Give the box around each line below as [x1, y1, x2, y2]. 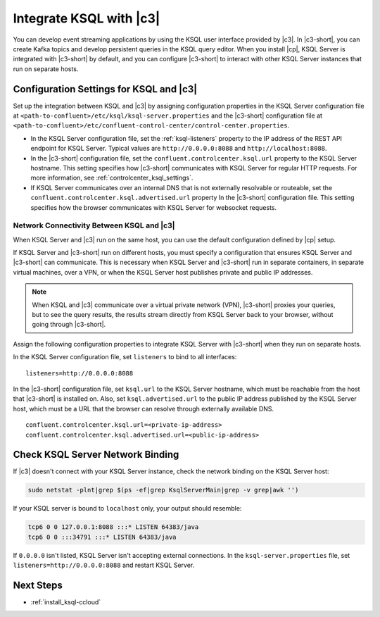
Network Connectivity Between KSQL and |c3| [13, 220, 175, 230]
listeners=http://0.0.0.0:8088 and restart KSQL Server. [13, 561, 195, 570]
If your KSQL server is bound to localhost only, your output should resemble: [13, 504, 242, 513]
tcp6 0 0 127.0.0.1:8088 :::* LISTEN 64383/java [27, 523, 199, 531]
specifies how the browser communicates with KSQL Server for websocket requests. [30, 203, 277, 211]
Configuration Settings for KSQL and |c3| [13, 83, 198, 95]
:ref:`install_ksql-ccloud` [30, 598, 101, 606]
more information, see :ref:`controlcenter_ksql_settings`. [30, 173, 194, 182]
